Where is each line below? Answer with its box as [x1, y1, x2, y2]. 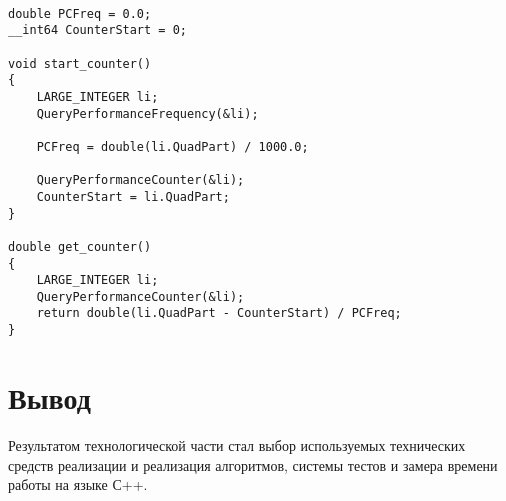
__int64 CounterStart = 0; [8, 23, 187, 38]
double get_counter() [8, 239, 152, 254]
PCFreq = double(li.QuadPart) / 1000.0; [36, 139, 309, 154]
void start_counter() [8, 56, 152, 71]
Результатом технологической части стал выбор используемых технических [8, 434, 466, 455]
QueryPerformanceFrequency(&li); [36, 106, 259, 121]
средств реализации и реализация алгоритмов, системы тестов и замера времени [8, 454, 498, 475]
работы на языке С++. [8, 474, 148, 495]
